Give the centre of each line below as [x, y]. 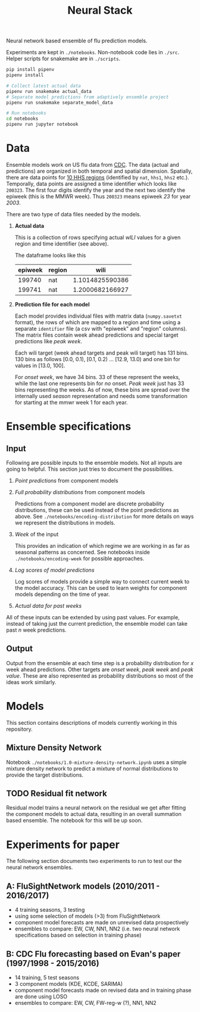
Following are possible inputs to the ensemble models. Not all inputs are [94, 463]
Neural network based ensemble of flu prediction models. [77, 41]
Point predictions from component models [66, 481]
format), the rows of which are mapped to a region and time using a [97, 322]
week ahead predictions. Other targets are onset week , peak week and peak [100, 669]
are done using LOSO [41, 997]
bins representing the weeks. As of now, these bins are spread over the [102, 390]
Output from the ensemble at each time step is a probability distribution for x [100, 663]
